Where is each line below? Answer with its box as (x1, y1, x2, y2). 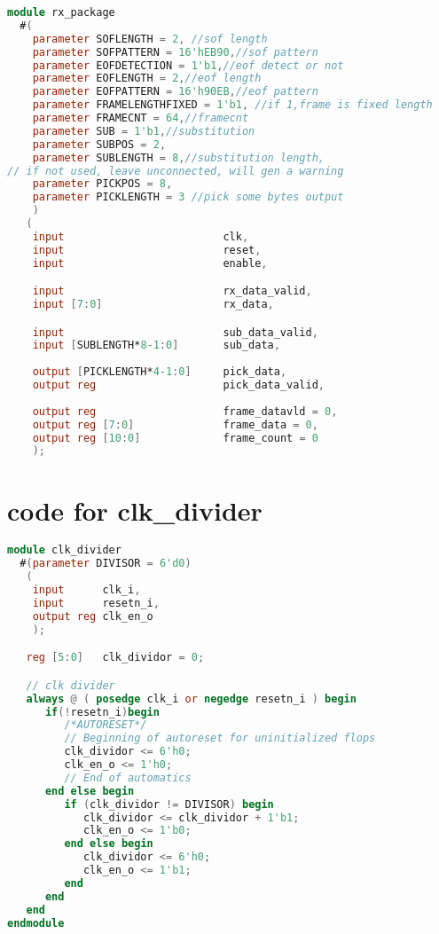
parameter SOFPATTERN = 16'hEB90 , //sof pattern (32, 45, 318, 59)
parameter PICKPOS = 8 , (32, 177, 173, 191)
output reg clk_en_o (32, 609, 153, 623)
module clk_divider (7, 544, 122, 557)
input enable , (32, 256, 268, 270)
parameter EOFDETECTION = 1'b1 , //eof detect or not (32, 59, 344, 72)
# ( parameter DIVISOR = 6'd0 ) (20, 557, 192, 570)
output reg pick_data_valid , (32, 379, 325, 392)
